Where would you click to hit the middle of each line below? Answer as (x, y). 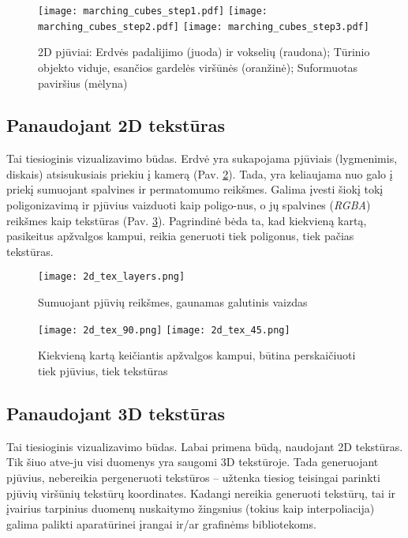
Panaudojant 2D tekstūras (116, 125)
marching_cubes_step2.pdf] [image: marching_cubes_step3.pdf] (204, 26)
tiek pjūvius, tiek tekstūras (103, 370)
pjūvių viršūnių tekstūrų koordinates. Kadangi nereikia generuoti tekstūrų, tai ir (201, 493)
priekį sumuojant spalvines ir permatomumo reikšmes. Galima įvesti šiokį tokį (195, 189)
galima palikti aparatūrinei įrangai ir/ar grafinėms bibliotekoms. (161, 523)
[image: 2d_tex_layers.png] (112, 277)
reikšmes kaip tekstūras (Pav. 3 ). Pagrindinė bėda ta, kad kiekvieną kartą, (187, 220)
